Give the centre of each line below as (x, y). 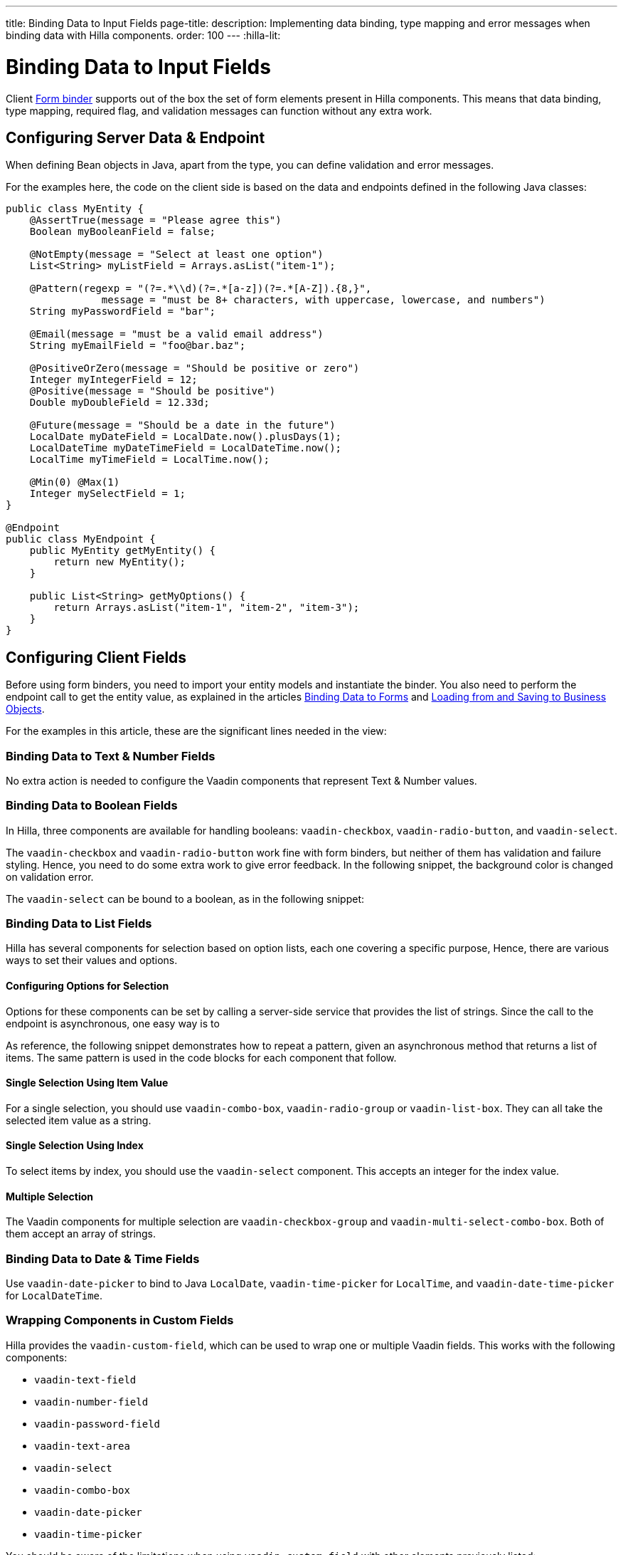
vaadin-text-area (82, 1446)
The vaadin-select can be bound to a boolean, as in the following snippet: (185, 899)
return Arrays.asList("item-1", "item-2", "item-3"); (207, 608)
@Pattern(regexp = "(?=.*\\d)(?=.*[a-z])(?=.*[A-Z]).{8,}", (201, 289)
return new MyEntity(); (119, 562)
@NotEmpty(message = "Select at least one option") (176, 255)
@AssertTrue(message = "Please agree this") (155, 220)
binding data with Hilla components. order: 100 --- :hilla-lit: (143, 35)
